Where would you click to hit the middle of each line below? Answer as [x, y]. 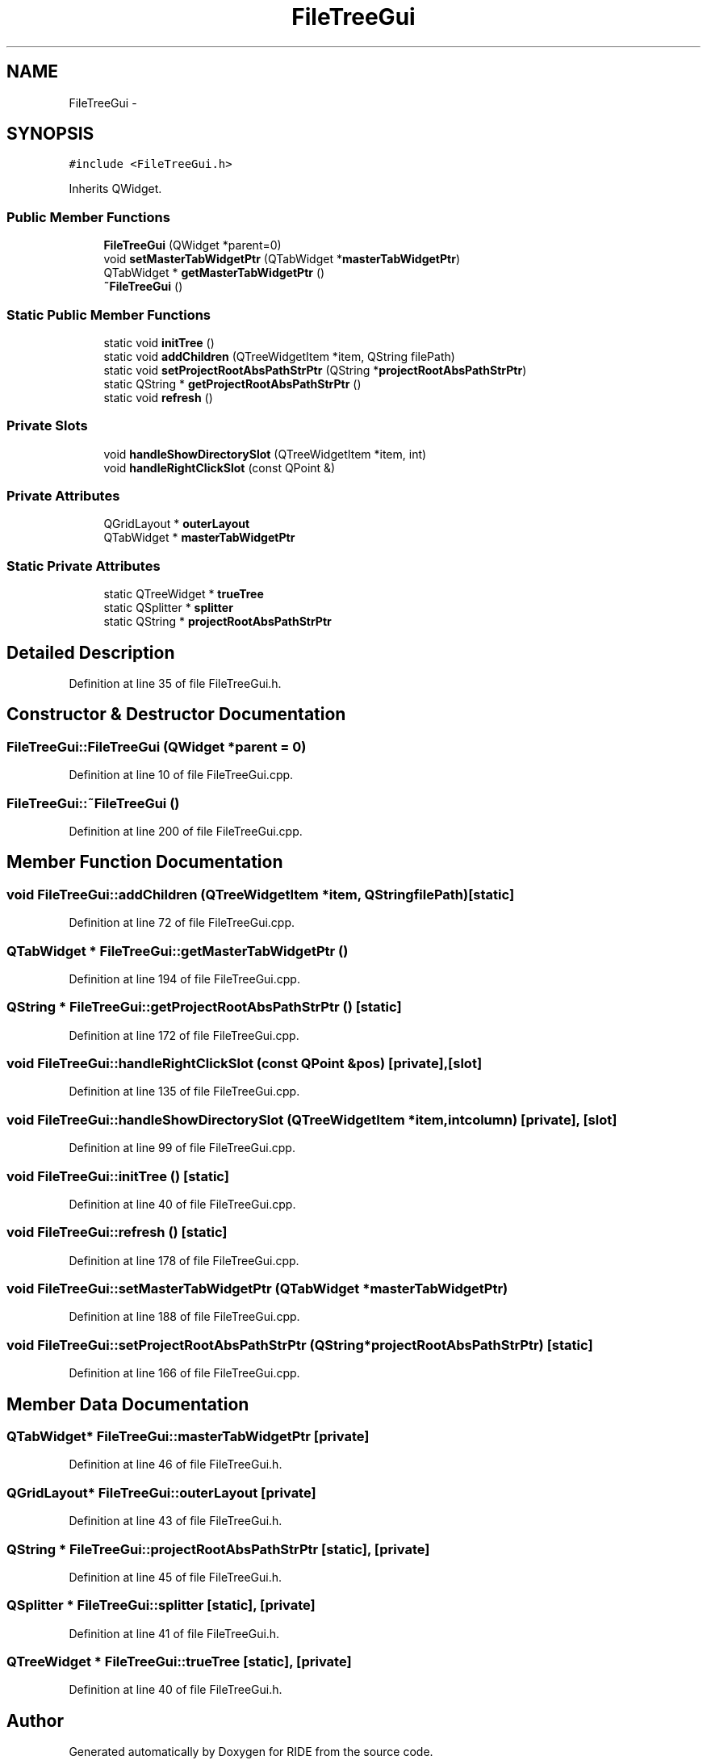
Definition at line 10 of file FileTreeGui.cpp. [181, 775]
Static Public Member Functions [109, 314]
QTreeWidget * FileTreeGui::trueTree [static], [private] [179, 1662]
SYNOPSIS [50, 134]
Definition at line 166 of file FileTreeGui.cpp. [184, 1373]
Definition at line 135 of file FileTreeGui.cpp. [184, 1092]
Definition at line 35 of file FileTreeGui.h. [175, 684]
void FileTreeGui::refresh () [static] [117, 1232]
